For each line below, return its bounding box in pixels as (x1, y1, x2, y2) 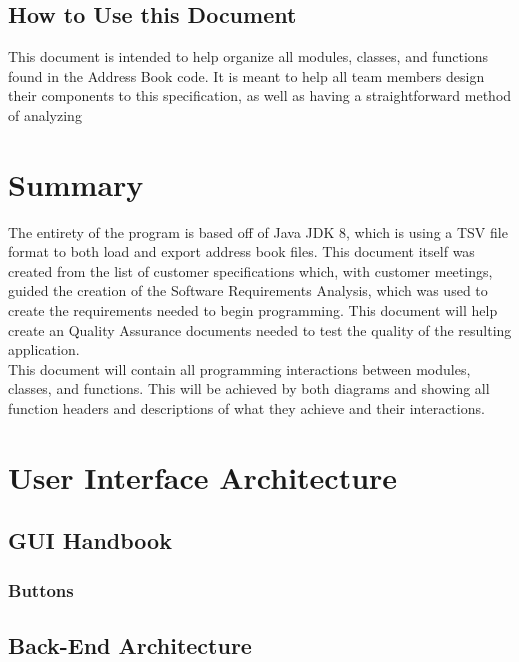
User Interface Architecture (8, 456, 398, 497)
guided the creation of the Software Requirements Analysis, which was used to (8, 280, 488, 301)
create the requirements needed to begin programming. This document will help (8, 300, 498, 321)
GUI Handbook (8, 525, 172, 556)
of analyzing (8, 104, 82, 125)
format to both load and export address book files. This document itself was (8, 241, 475, 262)
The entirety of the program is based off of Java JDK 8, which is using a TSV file (8, 221, 508, 242)
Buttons (8, 577, 74, 602)
